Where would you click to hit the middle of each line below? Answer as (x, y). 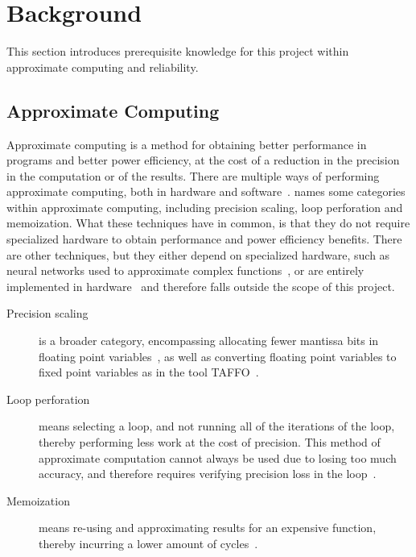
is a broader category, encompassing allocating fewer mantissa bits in (209, 341)
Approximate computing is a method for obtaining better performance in (187, 144)
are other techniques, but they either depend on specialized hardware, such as (198, 254)
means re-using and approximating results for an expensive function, (208, 528)
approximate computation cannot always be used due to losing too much (218, 457)
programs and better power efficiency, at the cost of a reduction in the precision (203, 160)
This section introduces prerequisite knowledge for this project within (178, 51)
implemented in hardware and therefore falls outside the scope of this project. (201, 286)
